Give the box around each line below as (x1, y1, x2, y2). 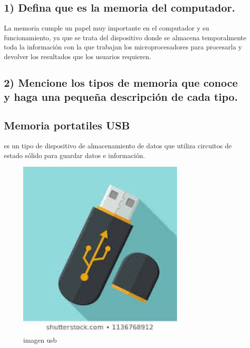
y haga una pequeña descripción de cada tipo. (4, 89, 238, 104)
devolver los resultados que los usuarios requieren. (4, 51, 151, 61)
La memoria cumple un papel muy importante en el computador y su (4, 23, 209, 33)
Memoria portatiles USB (4, 118, 130, 133)
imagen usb (23, 334, 57, 345)
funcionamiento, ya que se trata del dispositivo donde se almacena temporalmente (4, 32, 247, 42)
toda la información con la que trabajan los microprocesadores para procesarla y (4, 42, 242, 52)
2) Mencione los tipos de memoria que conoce (4, 75, 238, 90)
